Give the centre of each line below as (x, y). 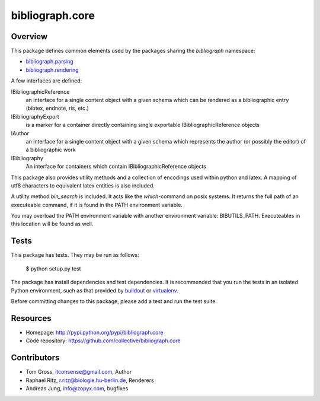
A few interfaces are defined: (47, 81)
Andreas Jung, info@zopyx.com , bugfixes (77, 388)
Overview (29, 36)
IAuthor (20, 133)
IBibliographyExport (35, 116)
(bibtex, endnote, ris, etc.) (57, 108)
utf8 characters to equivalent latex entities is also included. (83, 185)
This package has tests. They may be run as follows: (75, 255)
